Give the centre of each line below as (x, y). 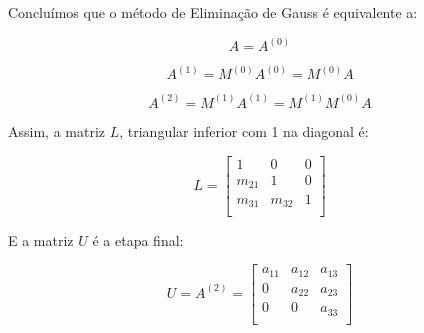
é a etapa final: (138, 239)
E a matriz (41, 239)
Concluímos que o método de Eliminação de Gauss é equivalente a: (213, 12)
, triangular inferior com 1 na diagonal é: (244, 130)
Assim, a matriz (57, 130)
